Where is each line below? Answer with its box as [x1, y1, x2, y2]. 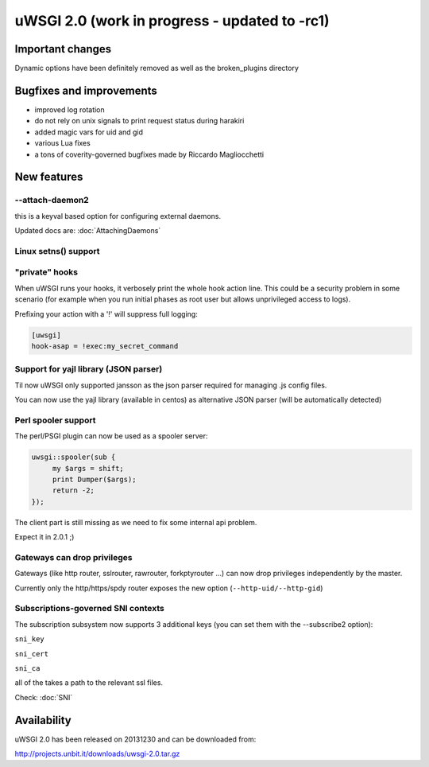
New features [14, 170, 83, 184]
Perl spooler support [14, 415, 96, 426]
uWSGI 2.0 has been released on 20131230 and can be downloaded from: [14, 734, 257, 744]
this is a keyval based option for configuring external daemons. [14, 211, 222, 220]
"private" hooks [14, 267, 79, 278]
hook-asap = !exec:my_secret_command [31, 341, 179, 350]
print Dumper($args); [52, 474, 137, 484]
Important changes [14, 42, 112, 56]
